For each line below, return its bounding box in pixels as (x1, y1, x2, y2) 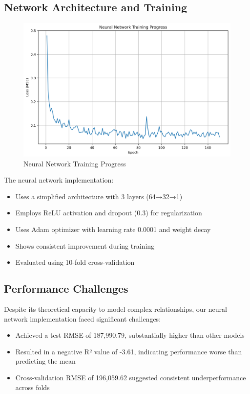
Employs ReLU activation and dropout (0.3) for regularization (15, 208, 202, 218)
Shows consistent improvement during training (15, 240, 155, 251)
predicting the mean (15, 356, 76, 366)
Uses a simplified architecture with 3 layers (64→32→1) (15, 191, 183, 201)
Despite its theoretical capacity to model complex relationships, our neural (4, 304, 227, 314)
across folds (15, 382, 50, 392)
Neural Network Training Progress (23, 158, 126, 168)
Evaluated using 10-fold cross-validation (15, 257, 135, 267)
